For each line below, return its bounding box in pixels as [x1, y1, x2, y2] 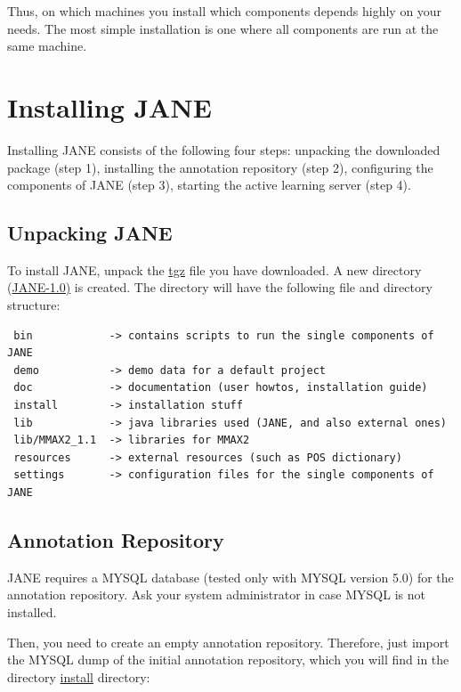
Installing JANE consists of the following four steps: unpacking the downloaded [7, 140, 441, 159]
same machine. [7, 37, 87, 55]
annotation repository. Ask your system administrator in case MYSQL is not [7, 585, 425, 604]
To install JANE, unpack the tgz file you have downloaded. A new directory [7, 260, 422, 279]
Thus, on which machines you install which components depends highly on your [7, 2, 442, 20]
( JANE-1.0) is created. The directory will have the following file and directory [7, 278, 433, 297]
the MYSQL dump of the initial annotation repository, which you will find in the [7, 650, 449, 669]
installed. [7, 603, 57, 621]
